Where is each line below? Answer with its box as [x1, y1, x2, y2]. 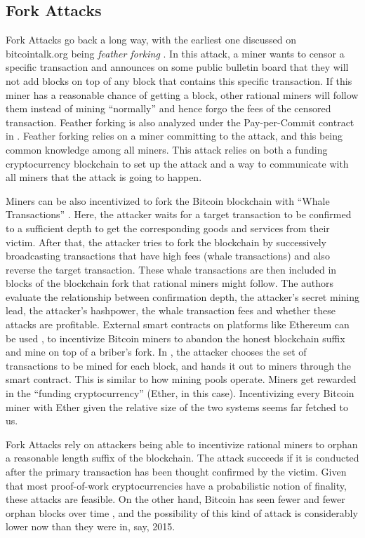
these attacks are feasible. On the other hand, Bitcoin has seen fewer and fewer [6, 492, 345, 506]
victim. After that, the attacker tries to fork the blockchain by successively [6, 234, 326, 249]
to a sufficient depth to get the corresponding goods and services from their [6, 220, 330, 235]
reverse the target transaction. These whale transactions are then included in [6, 262, 337, 276]
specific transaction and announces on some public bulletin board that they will [6, 60, 349, 74]
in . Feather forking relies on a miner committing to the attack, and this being [6, 128, 343, 143]
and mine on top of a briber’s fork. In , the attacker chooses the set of [6, 344, 307, 359]
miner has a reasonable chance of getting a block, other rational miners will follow [6, 87, 359, 102]
